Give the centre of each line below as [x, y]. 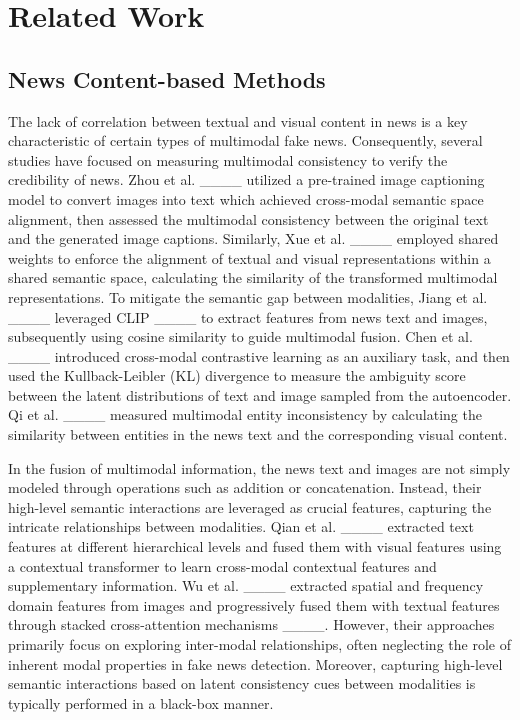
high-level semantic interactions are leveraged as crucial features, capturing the [250, 506]
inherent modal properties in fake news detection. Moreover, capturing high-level [255, 663]
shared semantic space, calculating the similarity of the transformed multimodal [253, 277]
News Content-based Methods [167, 78]
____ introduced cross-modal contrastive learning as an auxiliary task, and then [259, 355]
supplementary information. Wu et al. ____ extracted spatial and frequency [246, 585]
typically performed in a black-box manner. [141, 702]
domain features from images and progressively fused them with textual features [254, 604]
